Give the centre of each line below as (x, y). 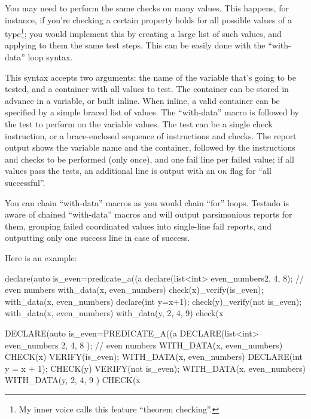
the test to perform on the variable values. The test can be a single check (139, 124)
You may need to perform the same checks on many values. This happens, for (147, 8)
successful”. (25, 182)
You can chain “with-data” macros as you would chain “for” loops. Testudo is (147, 202)
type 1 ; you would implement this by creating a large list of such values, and (143, 33)
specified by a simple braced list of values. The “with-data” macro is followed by (152, 112)
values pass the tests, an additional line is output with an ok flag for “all (138, 171)
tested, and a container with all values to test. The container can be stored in (147, 89)
